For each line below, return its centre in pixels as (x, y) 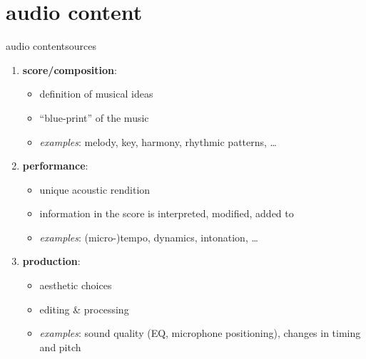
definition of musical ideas (96, 94)
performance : (55, 166)
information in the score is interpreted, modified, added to (167, 213)
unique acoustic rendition (95, 189)
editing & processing (84, 309)
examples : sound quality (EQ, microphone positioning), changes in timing (200, 333)
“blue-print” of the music (94, 117)
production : (51, 261)
